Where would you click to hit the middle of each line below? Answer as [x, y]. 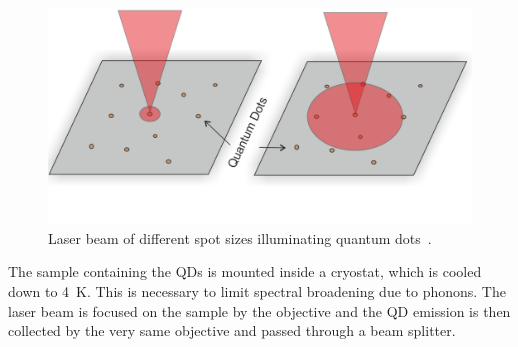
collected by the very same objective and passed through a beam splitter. [232, 330]
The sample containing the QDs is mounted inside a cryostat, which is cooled [245, 271]
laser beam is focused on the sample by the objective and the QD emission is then [259, 310]
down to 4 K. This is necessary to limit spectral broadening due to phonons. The [257, 290]
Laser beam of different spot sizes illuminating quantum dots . [240, 237]
